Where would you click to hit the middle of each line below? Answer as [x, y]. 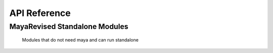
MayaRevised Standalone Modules [69, 26]
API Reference [40, 13]
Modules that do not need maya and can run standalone [80, 40]
